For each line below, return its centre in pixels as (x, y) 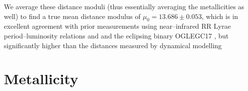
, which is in (220, 16)
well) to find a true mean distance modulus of (72, 16)
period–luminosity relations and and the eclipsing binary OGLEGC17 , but (116, 35)
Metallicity (41, 79)
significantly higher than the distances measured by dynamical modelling (113, 45)
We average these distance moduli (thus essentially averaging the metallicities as (124, 6)
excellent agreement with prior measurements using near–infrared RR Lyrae (117, 26)
